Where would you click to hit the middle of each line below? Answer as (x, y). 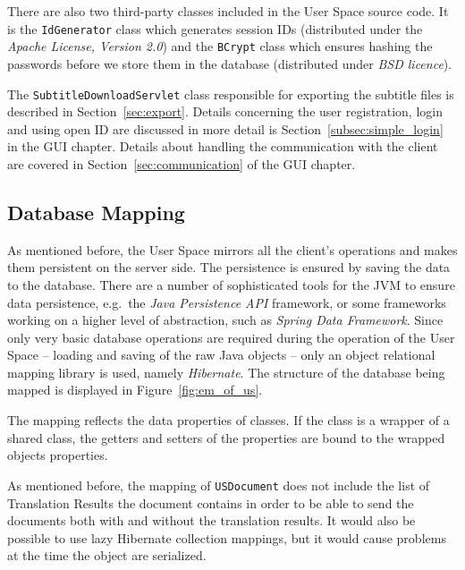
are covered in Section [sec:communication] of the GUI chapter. (182, 163)
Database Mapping (96, 212)
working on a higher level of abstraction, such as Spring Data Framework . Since (225, 320)
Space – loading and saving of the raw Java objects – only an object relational (221, 355)
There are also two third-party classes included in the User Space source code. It (228, 11)
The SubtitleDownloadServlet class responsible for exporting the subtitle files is (231, 94)
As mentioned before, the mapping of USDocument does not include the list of (219, 485)
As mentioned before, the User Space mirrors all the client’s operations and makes (232, 249)
